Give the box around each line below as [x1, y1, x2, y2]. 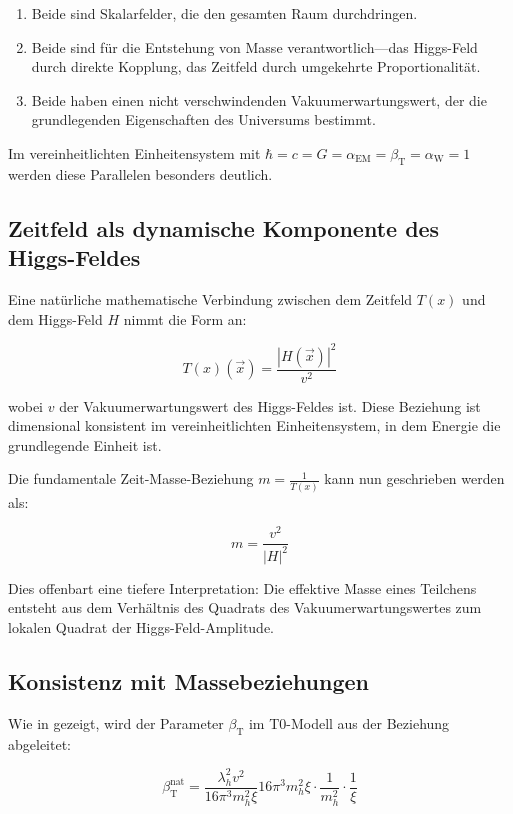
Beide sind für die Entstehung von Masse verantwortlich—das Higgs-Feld [31, 36, 478, 57]
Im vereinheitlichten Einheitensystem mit [8, 142, 261, 163]
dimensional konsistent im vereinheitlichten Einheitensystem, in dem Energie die [8, 415, 501, 436]
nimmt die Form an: [123, 308, 247, 329]
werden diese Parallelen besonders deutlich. [8, 163, 273, 184]
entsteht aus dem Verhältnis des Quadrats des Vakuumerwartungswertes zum [8, 597, 482, 618]
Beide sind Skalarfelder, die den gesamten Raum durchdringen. [31, 3, 418, 23]
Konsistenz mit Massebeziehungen [8, 666, 370, 697]
